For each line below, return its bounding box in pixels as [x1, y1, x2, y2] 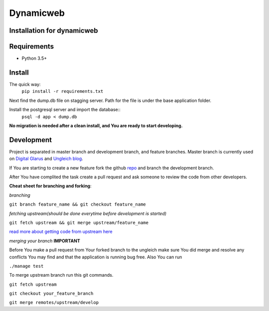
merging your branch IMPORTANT [9, 237, 80, 243]
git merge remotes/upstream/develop [9, 300, 99, 306]
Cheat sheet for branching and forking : [9, 183, 92, 189]
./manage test [9, 263, 44, 269]
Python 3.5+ [21, 55, 47, 62]
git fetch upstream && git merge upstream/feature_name [9, 220, 149, 226]
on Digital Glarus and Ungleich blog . [9, 155, 83, 161]
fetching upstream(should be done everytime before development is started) [9, 210, 167, 216]
